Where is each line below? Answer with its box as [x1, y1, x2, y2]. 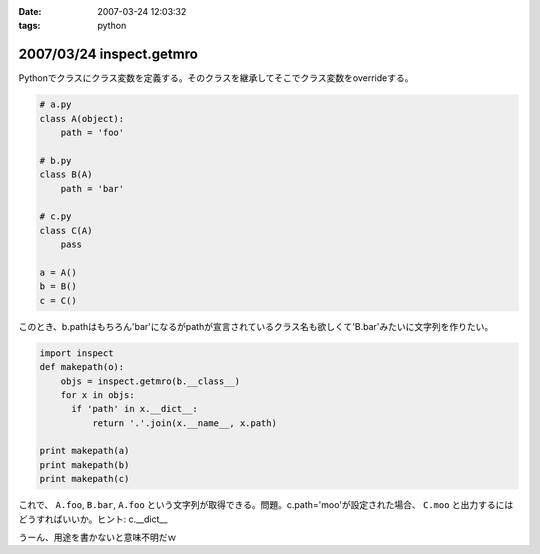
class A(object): [39, 113, 125, 124]
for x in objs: [60, 389, 135, 400]
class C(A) [39, 225, 93, 236]
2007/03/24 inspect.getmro [18, 46, 199, 63]
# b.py [39, 155, 72, 166]
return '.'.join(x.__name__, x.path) [91, 417, 277, 429]
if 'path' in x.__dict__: [71, 403, 199, 415]
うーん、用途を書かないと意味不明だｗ [18, 531, 177, 543]
